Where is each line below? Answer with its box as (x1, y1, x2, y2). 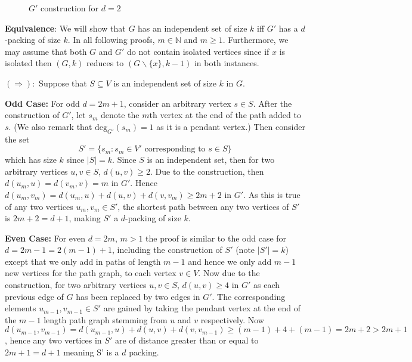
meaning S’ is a (63, 346, 119, 358)
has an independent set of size (138, 21, 247, 34)
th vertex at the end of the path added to (149, 109, 301, 121)
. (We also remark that (8, 120, 92, 132)
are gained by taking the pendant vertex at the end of (103, 302, 301, 314)
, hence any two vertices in (5, 334, 102, 346)
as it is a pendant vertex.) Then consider (156, 120, 305, 132)
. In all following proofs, (67, 33, 155, 46)
